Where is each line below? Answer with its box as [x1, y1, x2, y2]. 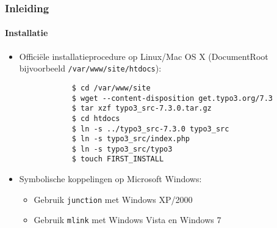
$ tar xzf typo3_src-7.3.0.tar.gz [71, 104, 212, 113]
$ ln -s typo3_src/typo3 [71, 144, 173, 153]
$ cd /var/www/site [71, 83, 151, 92]
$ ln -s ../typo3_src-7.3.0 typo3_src [71, 124, 229, 133]
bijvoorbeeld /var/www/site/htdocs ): [19, 62, 162, 75]
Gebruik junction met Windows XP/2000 [34, 193, 193, 205]
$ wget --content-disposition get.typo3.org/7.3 [71, 94, 273, 103]
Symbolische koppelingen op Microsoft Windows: [19, 172, 202, 185]
